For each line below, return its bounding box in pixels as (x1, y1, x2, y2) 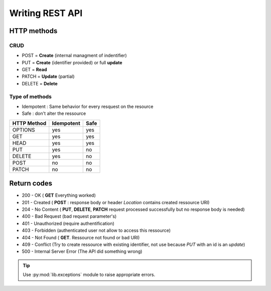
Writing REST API (9, 8, 83, 19)
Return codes (9, 179, 53, 188)
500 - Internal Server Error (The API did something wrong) (22, 248, 143, 254)
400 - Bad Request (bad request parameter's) (22, 213, 117, 219)
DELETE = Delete (22, 80, 58, 86)
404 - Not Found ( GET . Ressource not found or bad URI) (22, 234, 140, 240)
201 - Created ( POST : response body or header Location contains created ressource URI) (22, 199, 210, 205)
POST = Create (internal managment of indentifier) (22, 53, 127, 59)
